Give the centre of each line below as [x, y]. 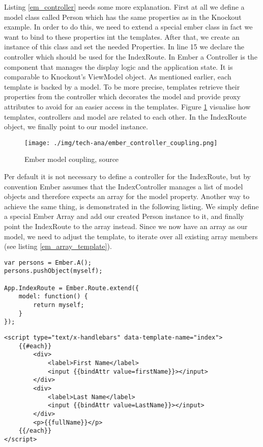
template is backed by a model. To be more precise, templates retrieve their [122, 86]
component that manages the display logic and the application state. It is [119, 66]
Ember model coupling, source [72, 159]
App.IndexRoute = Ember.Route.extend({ [71, 288]
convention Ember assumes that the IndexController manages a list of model [124, 186]
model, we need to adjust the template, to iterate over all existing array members [131, 236]
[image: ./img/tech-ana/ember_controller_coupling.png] [121, 143]
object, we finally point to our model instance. [76, 127]
